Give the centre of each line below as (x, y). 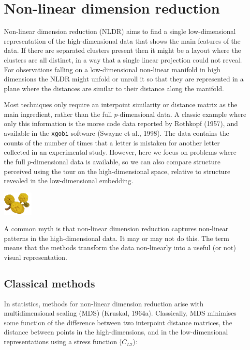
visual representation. (36, 257)
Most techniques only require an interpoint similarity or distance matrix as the (121, 104)
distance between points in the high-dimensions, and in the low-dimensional (116, 332)
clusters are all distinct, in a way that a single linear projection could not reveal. (123, 59)
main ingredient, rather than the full (58, 114)
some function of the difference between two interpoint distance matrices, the (118, 322)
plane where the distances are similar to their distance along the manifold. (114, 88)
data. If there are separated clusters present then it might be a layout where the (123, 50)
